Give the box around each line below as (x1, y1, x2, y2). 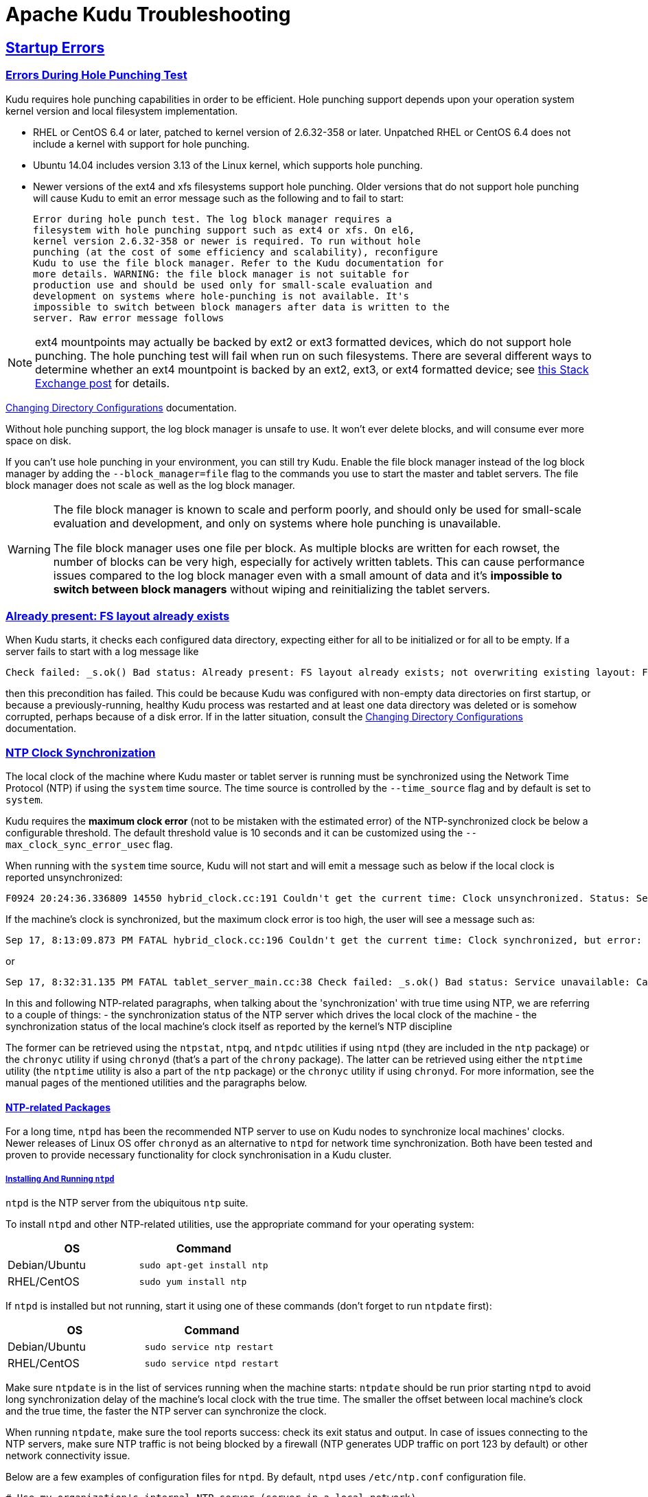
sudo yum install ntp (139, 1276, 247, 1287)
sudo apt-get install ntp (139, 1259, 268, 1270)
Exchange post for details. (35, 376, 170, 390)
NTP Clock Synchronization (5, 745, 156, 759)
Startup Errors (5, 38, 105, 56)
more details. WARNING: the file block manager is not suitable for (33, 268, 409, 279)
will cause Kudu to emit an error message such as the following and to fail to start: (33, 192, 404, 204)
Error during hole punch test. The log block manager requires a (33, 213, 392, 225)
